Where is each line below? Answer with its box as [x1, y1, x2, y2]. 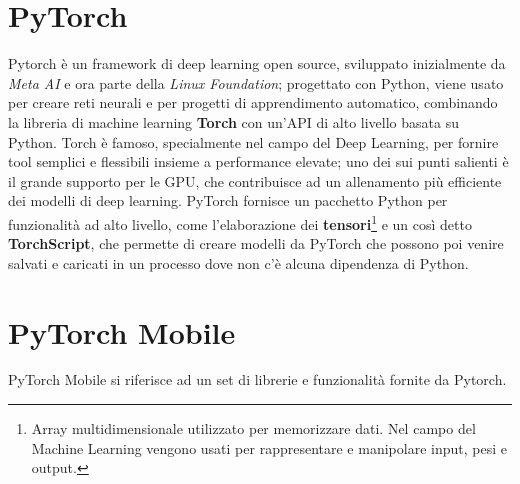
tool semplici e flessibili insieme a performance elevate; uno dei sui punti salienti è [8, 151, 509, 172]
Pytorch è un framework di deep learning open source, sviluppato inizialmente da [8, 53, 506, 74]
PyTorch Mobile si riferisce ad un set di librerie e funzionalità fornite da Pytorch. [8, 369, 507, 390]
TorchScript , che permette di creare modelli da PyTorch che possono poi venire [8, 233, 504, 254]
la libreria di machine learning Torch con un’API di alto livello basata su [8, 111, 459, 132]
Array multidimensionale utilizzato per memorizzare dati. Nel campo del [31, 418, 476, 439]
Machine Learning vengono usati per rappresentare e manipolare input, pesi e [31, 437, 507, 458]
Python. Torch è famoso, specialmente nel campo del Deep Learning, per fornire [8, 131, 499, 152]
